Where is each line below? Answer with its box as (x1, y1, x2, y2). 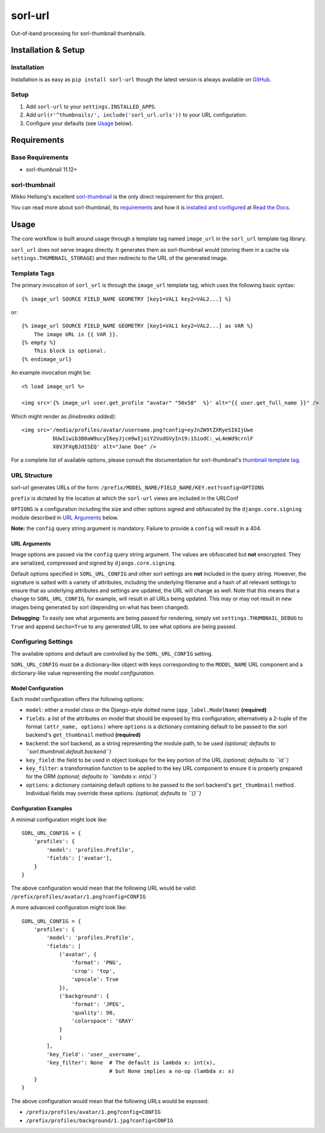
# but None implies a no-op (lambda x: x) (109, 1068, 235, 1074)
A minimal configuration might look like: (11, 816, 108, 823)
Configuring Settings (11, 637, 73, 646)
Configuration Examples (11, 805, 72, 812)
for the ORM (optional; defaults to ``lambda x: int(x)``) (26, 773, 157, 780)
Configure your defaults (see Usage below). (26, 120, 134, 127)
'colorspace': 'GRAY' (71, 1018, 135, 1025)
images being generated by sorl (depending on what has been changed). (11, 603, 190, 611)
